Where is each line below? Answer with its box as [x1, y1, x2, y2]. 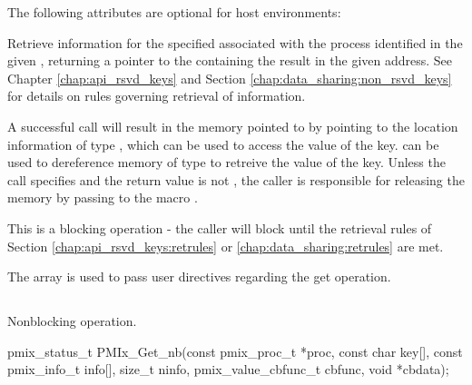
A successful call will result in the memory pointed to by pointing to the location [7, 116, 458, 135]
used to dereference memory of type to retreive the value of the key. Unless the [7, 153, 446, 172]
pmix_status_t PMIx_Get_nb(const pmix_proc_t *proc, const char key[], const [7, 341, 463, 360]
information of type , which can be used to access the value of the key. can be [7, 134, 439, 153]
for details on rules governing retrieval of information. [7, 86, 306, 105]
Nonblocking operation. [7, 311, 137, 331]
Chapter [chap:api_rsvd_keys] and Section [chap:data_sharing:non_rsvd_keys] [7, 68, 452, 87]
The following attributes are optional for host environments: [7, 3, 341, 21]
